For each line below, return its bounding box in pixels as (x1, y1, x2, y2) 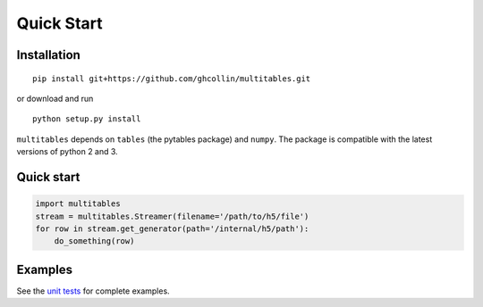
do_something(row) (54, 236, 135, 246)
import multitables (35, 199, 121, 209)
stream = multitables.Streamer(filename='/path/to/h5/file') (35, 211, 309, 221)
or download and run (16, 93, 94, 104)
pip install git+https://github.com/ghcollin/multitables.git (32, 73, 311, 84)
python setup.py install (32, 114, 141, 124)
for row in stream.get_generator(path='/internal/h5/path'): (35, 223, 309, 234)
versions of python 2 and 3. (16, 146, 118, 157)
